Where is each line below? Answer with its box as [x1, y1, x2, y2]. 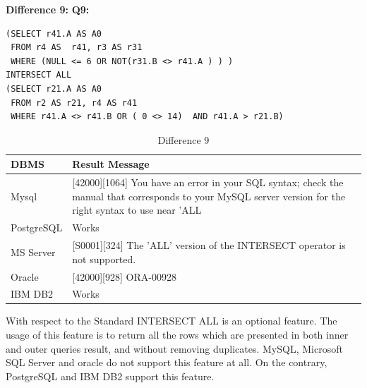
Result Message [72, 157, 150, 171]
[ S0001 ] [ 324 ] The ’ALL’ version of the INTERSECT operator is [72, 238, 346, 253]
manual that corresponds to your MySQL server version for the [72, 188, 346, 203]
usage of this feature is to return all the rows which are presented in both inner [6, 327, 349, 342]
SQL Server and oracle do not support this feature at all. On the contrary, [6, 355, 327, 370]
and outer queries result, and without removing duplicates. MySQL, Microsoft [6, 341, 343, 356]
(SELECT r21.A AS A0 [6, 83, 102, 94]
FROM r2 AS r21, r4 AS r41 [11, 97, 138, 108]
